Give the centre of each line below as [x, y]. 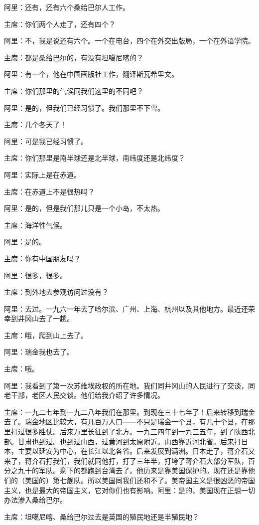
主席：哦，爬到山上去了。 [46, 335]
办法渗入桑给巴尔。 [35, 500]
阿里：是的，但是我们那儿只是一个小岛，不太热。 [84, 208]
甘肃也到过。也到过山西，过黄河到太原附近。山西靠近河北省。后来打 [129, 441]
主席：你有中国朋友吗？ [42, 258]
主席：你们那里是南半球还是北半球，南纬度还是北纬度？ [95, 158]
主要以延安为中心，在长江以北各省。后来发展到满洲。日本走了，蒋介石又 [136, 451]
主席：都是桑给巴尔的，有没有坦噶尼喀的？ [74, 57]
